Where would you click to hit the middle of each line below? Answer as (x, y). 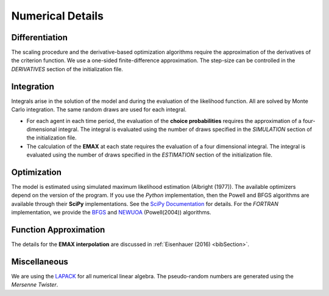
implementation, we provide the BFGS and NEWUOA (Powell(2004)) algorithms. (111, 213)
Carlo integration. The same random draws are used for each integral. (99, 110)
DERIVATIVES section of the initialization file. (67, 69)
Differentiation (40, 37)
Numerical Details (57, 16)
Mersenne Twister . (35, 285)
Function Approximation (58, 229)
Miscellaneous (40, 262)
